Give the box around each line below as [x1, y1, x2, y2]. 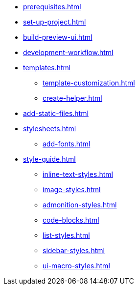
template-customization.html [43, 79, 135, 87]
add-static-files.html [23, 109, 89, 117]
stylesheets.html [23, 124, 76, 133]
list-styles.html [43, 231, 90, 239]
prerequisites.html [23, 2, 81, 11]
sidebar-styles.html [43, 246, 105, 255]
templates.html [23, 63, 71, 72]
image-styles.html [43, 185, 101, 194]
